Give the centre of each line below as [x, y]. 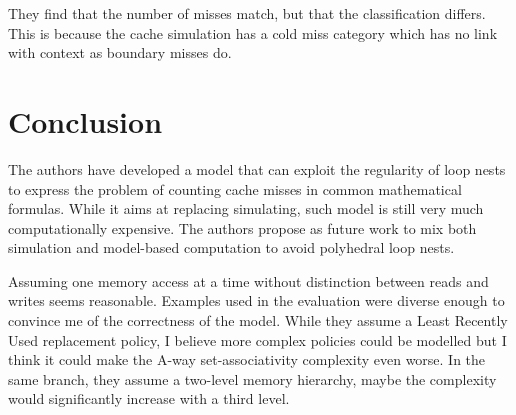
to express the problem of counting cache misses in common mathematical [235, 188]
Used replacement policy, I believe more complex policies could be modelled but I [257, 339]
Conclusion [85, 120]
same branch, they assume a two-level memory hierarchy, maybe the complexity [252, 378]
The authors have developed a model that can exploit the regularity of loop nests [257, 168]
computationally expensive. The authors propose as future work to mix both [242, 227]
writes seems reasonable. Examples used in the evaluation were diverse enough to [256, 300]
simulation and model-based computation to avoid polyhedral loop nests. [231, 247]
